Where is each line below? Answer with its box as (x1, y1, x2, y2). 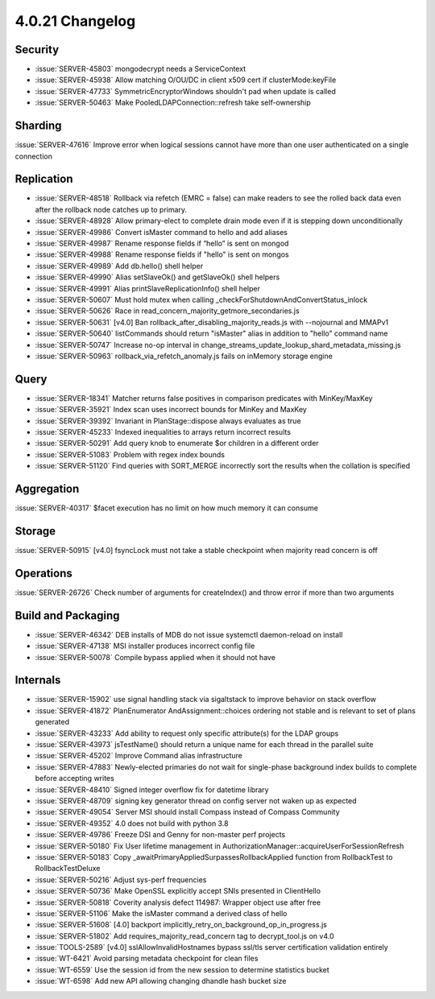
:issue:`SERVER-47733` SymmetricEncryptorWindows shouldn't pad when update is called (35, 86, 336, 96)
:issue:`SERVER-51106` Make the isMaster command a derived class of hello (35, 908, 288, 918)
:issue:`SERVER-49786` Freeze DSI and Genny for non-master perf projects (35, 830, 286, 840)
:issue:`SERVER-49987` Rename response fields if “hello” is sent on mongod (35, 238, 289, 248)
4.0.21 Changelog (14, 12, 136, 30)
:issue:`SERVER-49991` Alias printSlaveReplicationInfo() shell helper (35, 283, 261, 293)
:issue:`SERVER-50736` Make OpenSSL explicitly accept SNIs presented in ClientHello (35, 886, 321, 896)
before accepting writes (35, 774, 114, 783)
